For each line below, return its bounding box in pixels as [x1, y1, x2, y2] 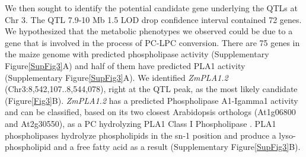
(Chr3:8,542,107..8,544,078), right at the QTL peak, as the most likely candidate [5, 83, 298, 95]
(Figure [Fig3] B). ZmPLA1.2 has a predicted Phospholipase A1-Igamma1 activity [5, 94, 298, 106]
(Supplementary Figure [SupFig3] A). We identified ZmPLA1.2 [5, 71, 228, 83]
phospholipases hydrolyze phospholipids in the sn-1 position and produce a [5, 129, 276, 141]
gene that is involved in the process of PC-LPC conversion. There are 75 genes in [5, 36, 300, 48]
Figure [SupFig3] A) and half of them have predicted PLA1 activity [5, 59, 246, 71]
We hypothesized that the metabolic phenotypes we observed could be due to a [5, 25, 293, 37]
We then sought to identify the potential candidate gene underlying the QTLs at [5, 2, 298, 14]
